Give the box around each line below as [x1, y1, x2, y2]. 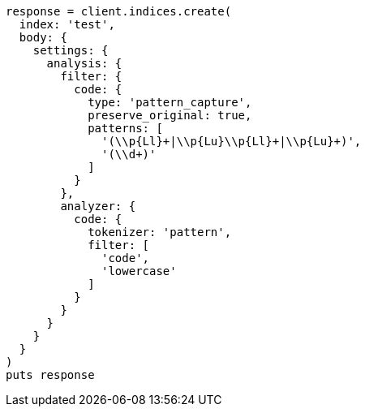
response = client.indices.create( [6, 5, 232, 18]
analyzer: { [60, 200, 136, 213]
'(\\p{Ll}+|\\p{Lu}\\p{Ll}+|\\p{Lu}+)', [101, 135, 362, 148]
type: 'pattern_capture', [88, 96, 252, 109]
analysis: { [46, 57, 122, 70]
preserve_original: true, [88, 109, 252, 122]
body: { [19, 31, 67, 44]
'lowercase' [101, 265, 177, 277]
